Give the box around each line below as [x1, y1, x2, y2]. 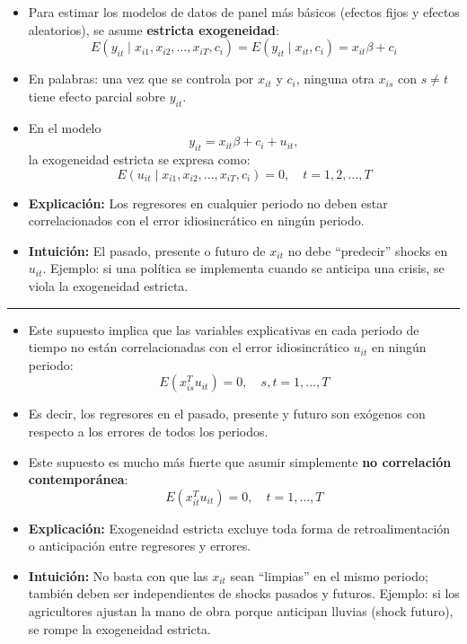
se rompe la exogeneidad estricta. [28, 619, 212, 638]
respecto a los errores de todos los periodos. [28, 421, 269, 440]
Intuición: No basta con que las [28, 566, 208, 585]
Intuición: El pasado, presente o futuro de [28, 241, 266, 260]
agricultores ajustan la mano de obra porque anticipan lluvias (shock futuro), [28, 602, 454, 621]
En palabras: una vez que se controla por [28, 69, 254, 88]
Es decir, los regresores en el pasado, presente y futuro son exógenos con [28, 404, 426, 423]
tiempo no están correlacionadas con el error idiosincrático [28, 338, 349, 357]
